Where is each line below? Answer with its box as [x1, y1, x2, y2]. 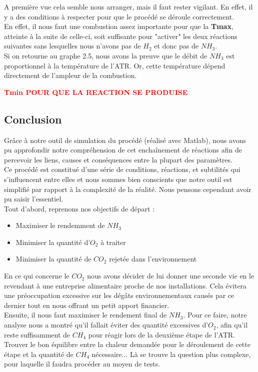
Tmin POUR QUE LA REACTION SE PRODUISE [4, 86, 188, 97]
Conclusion [4, 111, 62, 126]
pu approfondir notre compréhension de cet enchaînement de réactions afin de [4, 144, 242, 155]
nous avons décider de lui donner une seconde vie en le [87, 270, 254, 281]
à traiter [100, 236, 126, 247]
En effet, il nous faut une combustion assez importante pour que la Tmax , [4, 21, 233, 31]
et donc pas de [154, 40, 199, 51]
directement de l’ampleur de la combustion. [4, 70, 137, 80]
